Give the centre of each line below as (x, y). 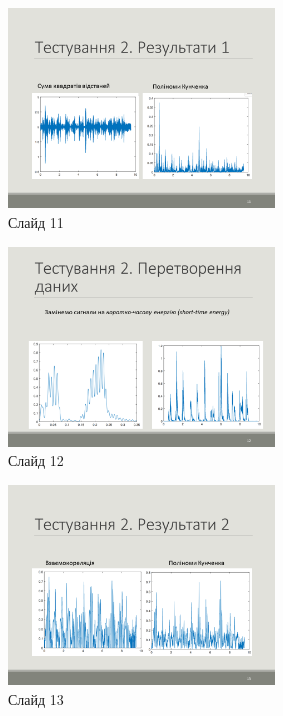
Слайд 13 (36, 698)
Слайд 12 (36, 460)
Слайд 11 (36, 221)
